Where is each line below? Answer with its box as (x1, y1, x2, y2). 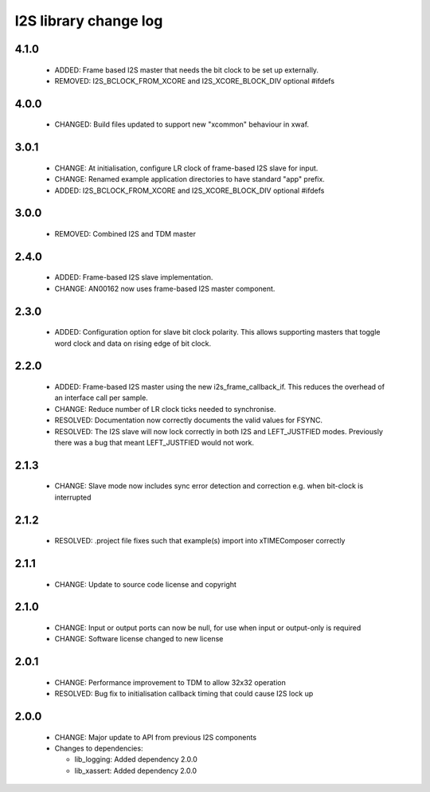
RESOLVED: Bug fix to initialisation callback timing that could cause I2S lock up (54, 689, 314, 699)
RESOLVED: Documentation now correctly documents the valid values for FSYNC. (54, 415, 322, 425)
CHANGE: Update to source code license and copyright (54, 579, 236, 589)
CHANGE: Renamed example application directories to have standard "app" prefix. (54, 174, 326, 184)
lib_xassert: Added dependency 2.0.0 (74, 766, 197, 775)
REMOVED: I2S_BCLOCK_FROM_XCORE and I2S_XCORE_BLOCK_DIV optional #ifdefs (54, 76, 334, 85)
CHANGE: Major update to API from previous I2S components (54, 732, 257, 742)
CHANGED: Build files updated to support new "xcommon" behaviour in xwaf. (54, 120, 310, 129)
